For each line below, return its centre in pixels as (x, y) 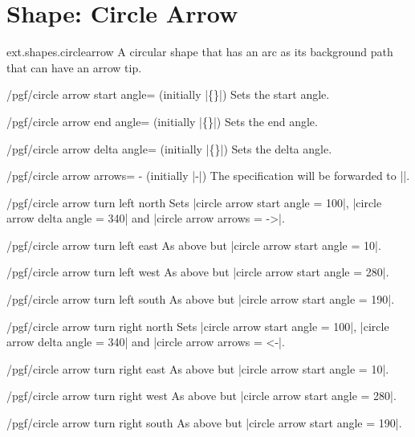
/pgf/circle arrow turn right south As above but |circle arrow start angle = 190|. (204, 423)
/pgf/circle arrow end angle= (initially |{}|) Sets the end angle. (162, 121)
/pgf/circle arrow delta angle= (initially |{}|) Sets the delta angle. (169, 148)
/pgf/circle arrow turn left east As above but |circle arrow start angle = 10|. (194, 245)
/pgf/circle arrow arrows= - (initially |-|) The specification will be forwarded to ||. (208, 176)
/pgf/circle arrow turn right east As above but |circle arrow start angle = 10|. (198, 368)
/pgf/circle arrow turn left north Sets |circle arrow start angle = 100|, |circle (194, 202)
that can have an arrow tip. (74, 67)
